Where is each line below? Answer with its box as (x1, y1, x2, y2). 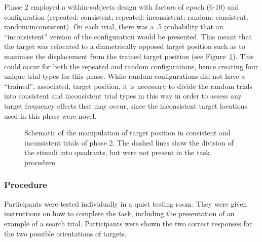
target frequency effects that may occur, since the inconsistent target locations (4, 100, 247, 111)
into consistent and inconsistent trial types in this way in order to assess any (4, 90, 242, 101)
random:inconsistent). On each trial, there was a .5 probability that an (4, 21, 223, 32)
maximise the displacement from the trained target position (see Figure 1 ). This (4, 51, 254, 61)
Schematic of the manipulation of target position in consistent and (24, 127, 231, 138)
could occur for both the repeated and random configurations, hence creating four (4, 61, 258, 71)
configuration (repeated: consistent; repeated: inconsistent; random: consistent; (4, 11, 248, 22)
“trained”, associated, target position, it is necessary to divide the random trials (4, 80, 252, 91)
